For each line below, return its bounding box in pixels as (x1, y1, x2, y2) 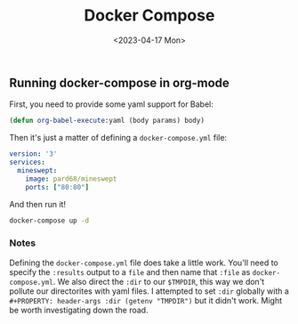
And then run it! (9, 198, 67, 209)
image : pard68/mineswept (25, 174, 117, 183)
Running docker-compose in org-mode (9, 75, 230, 90)
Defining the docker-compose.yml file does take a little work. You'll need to (9, 257, 278, 268)
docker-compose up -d (9, 215, 90, 225)
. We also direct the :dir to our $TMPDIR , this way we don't (52, 276, 265, 287)
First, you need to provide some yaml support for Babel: (9, 99, 213, 109)
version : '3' (9, 150, 58, 158)
